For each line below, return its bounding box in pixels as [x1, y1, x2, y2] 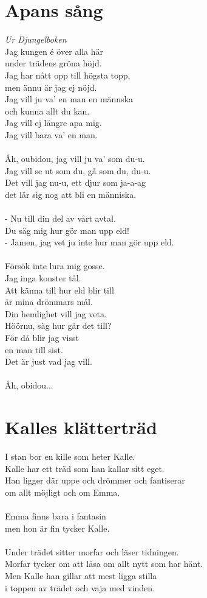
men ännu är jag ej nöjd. [5, 80, 97, 93]
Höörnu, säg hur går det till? [5, 319, 112, 332]
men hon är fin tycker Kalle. [5, 521, 110, 534]
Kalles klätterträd [5, 415, 157, 440]
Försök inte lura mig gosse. [5, 259, 105, 272]
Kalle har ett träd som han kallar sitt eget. [5, 462, 165, 474]
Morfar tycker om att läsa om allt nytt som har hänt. [5, 557, 203, 570]
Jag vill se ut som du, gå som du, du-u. [5, 164, 151, 177]
